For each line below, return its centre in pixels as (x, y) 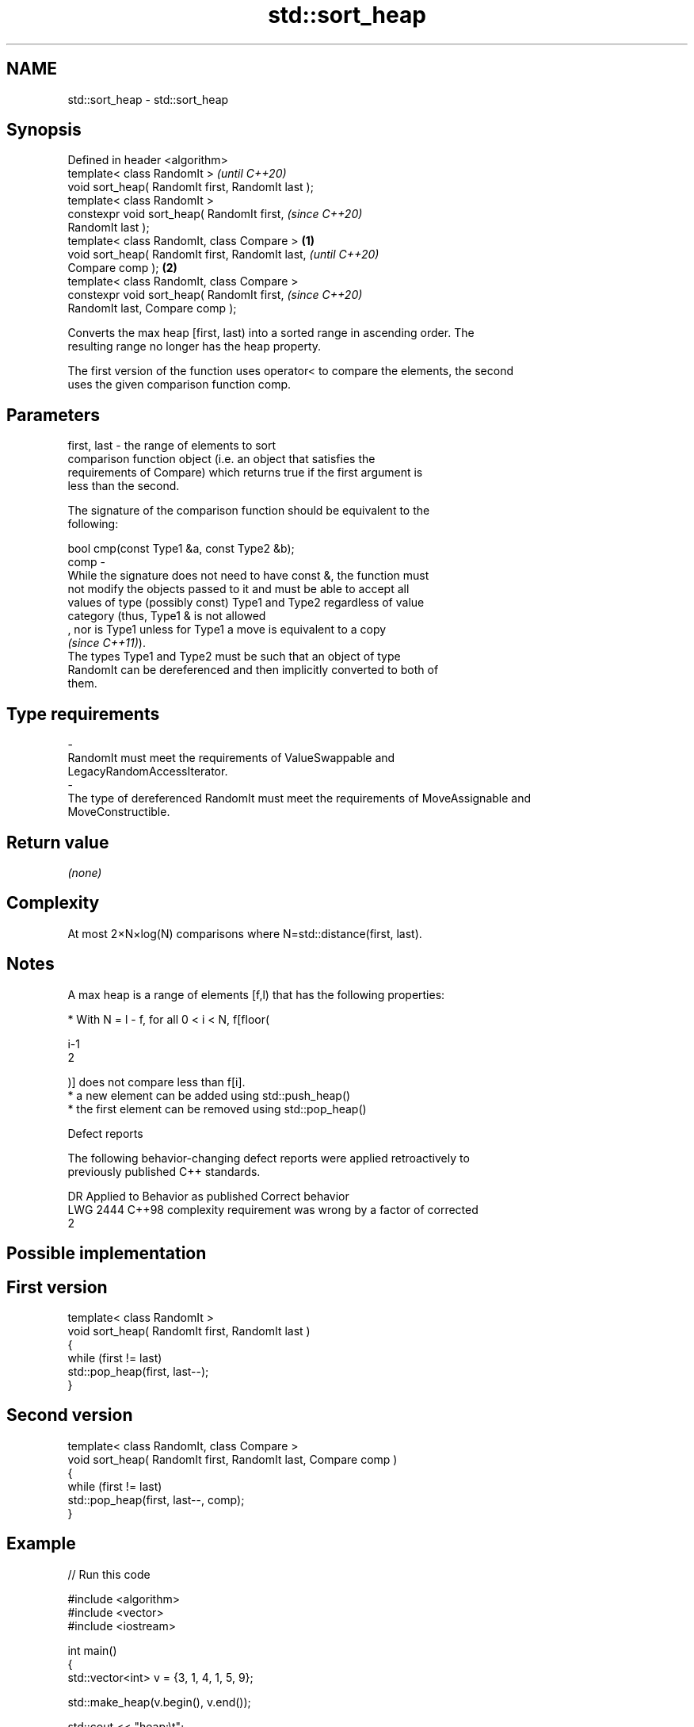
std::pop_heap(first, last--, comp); (156, 1499)
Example (41, 1544)
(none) (85, 872)
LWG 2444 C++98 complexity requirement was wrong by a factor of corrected (273, 1209)
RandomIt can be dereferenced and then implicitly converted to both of (253, 670)
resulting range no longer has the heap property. (194, 347)
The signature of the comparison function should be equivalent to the (249, 511)
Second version (70, 1415)
